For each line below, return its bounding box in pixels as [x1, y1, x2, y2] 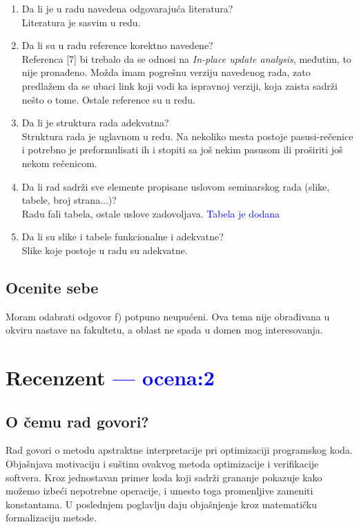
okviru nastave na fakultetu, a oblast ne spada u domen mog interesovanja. [6, 323, 323, 337]
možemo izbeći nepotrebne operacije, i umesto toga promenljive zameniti [6, 483, 313, 498]
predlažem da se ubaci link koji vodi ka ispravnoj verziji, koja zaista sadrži [21, 78, 338, 93]
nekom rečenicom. [21, 155, 97, 170]
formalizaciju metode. [6, 510, 97, 525]
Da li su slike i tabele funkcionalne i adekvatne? [21, 229, 224, 244]
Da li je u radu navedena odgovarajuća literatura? [21, 1, 233, 15]
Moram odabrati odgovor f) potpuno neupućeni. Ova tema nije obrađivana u [6, 309, 330, 323]
